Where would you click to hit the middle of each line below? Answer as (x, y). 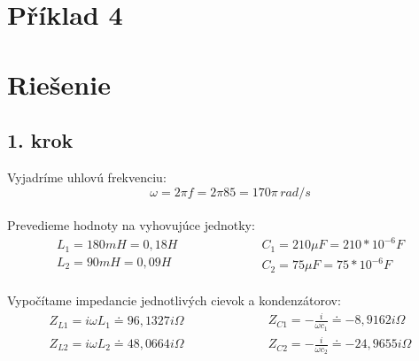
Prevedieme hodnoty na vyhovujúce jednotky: (131, 225)
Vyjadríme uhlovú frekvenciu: (87, 177)
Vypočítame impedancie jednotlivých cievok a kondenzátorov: (174, 300)
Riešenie (59, 84)
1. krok (40, 140)
